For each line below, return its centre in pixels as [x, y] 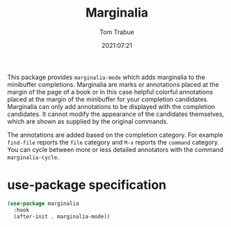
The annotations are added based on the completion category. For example [115, 135]
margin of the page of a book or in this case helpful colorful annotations [110, 92]
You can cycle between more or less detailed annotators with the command [115, 149]
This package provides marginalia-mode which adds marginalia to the [106, 77]
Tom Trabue [117, 32]
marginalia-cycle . [33, 157]
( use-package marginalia [43, 203]
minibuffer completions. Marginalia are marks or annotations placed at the [113, 84]
